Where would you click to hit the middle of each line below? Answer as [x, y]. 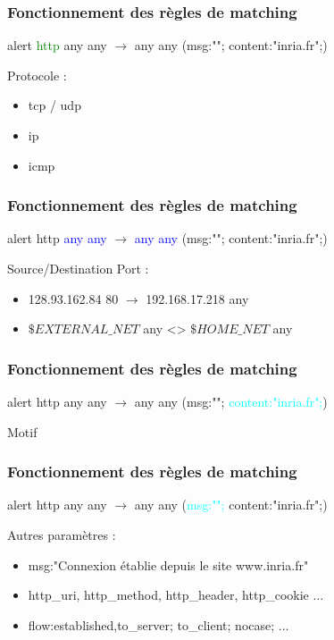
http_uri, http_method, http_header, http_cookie [168, 595]
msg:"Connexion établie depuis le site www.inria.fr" [168, 564]
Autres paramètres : [62, 535]
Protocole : [37, 75]
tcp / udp [54, 105]
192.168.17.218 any [197, 298]
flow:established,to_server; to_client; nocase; [151, 624]
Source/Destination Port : [78, 268]
